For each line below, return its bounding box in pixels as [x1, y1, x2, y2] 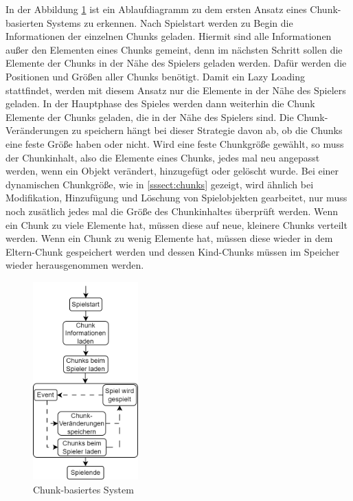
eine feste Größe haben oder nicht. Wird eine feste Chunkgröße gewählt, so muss [5, 136, 344, 151]
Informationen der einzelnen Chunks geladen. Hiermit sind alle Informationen [5, 29, 332, 43]
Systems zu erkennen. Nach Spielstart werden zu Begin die [47, 15, 293, 30]
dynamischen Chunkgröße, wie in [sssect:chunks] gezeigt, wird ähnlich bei [5, 177, 314, 191]
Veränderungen [5, 123, 69, 137]
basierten [5, 15, 44, 30]
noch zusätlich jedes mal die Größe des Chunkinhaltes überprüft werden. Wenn [5, 203, 338, 218]
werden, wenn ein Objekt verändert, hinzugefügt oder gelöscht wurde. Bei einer [5, 164, 339, 178]
